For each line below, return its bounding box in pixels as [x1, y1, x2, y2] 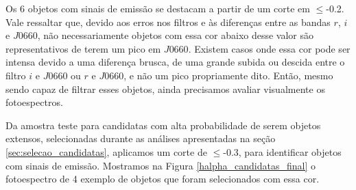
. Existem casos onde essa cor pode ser [188, 41, 351, 55]
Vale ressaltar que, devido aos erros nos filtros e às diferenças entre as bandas [5, 14, 331, 29]
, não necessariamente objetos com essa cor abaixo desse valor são [37, 28, 314, 42]
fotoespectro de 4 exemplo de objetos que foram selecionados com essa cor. [5, 172, 320, 186]
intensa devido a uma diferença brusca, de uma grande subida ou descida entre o [5, 55, 345, 69]
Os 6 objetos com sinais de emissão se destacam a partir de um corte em [5, 1, 310, 15]
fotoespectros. [5, 95, 63, 109]
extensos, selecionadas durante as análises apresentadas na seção [5, 131, 276, 146]
